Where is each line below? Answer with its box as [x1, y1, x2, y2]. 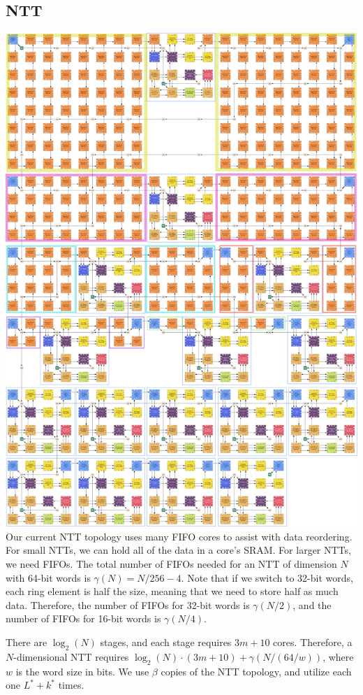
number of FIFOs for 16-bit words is [6, 611, 161, 626]
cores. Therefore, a [273, 634, 353, 649]
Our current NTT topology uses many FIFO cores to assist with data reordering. [6, 529, 353, 543]
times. [58, 678, 84, 692]
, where [323, 649, 354, 664]
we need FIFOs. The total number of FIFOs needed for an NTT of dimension [6, 556, 337, 571]
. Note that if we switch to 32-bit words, [181, 570, 353, 585]
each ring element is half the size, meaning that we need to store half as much [6, 584, 339, 599]
